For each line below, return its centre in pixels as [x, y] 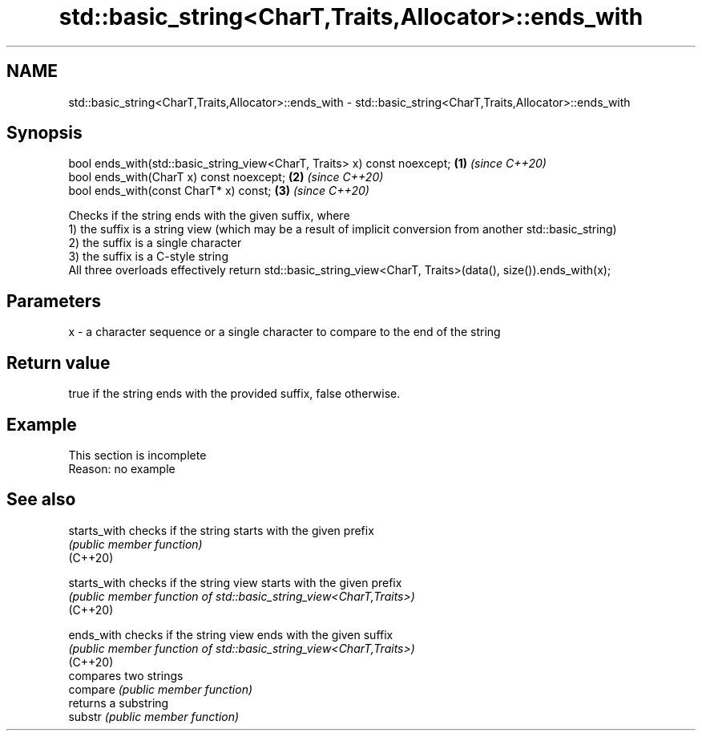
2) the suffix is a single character [155, 243]
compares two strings [126, 675]
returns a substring [119, 703]
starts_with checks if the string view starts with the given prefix [235, 582]
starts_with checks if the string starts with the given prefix [221, 530]
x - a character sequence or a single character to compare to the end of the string [284, 332]
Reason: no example [122, 468]
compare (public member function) [161, 689]
